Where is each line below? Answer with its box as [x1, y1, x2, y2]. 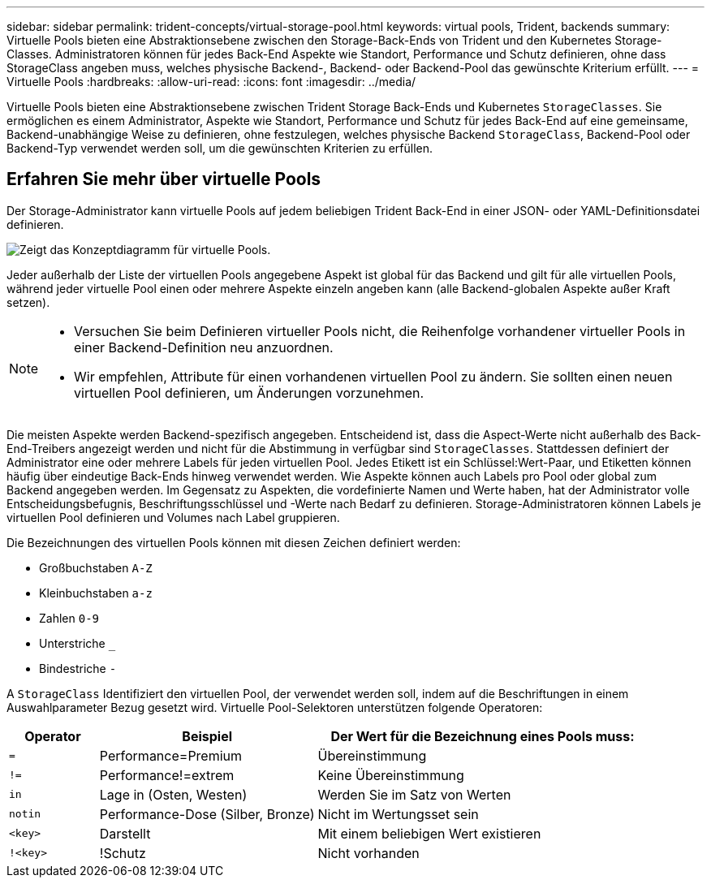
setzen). [6, 295, 50, 309]
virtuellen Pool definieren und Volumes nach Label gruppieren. [6, 510, 340, 524]
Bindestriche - [39, 661, 117, 675]
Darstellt [99, 825, 151, 842]
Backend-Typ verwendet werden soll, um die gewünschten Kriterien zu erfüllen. [6, 141, 433, 155]
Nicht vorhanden [317, 844, 420, 861]
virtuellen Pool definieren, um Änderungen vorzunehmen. [74, 384, 424, 401]
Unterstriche [39, 636, 106, 650]
